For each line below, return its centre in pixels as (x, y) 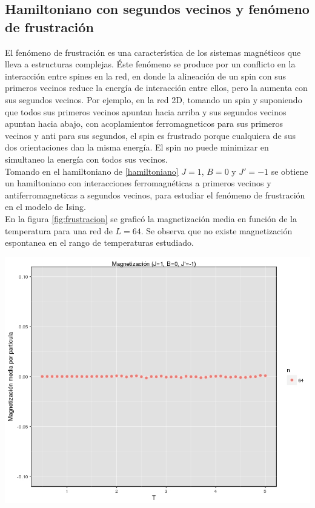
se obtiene (290, 171)
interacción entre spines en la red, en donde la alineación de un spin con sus (146, 76)
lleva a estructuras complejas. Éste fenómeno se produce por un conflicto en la (150, 64)
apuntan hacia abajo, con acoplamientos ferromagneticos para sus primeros (144, 124)
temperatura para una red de (59, 230)
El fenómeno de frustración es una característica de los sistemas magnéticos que (153, 52)
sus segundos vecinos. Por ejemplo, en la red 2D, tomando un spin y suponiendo (154, 99)
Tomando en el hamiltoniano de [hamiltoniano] (92, 171)
